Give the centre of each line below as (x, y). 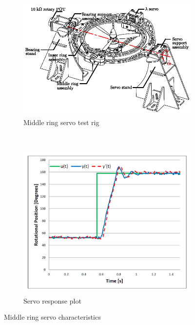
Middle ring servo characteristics (52, 317)
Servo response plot (52, 300)
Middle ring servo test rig (61, 122)
